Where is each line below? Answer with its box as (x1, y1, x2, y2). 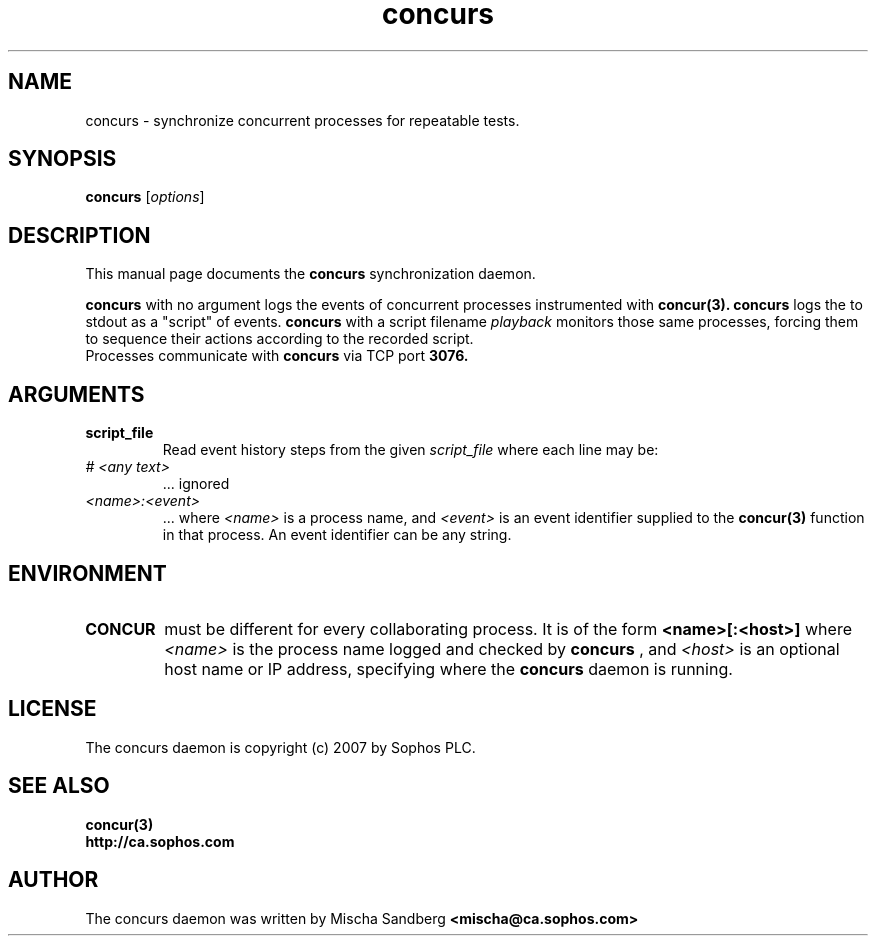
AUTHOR (8, 867, 99, 893)
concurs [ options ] (85, 188, 205, 206)
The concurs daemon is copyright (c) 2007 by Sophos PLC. (85, 738, 476, 756)
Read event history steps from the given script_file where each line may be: (162, 441, 659, 459)
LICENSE (8, 696, 97, 722)
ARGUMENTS (8, 381, 145, 407)
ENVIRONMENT (8, 560, 167, 586)
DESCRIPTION (8, 222, 151, 248)
